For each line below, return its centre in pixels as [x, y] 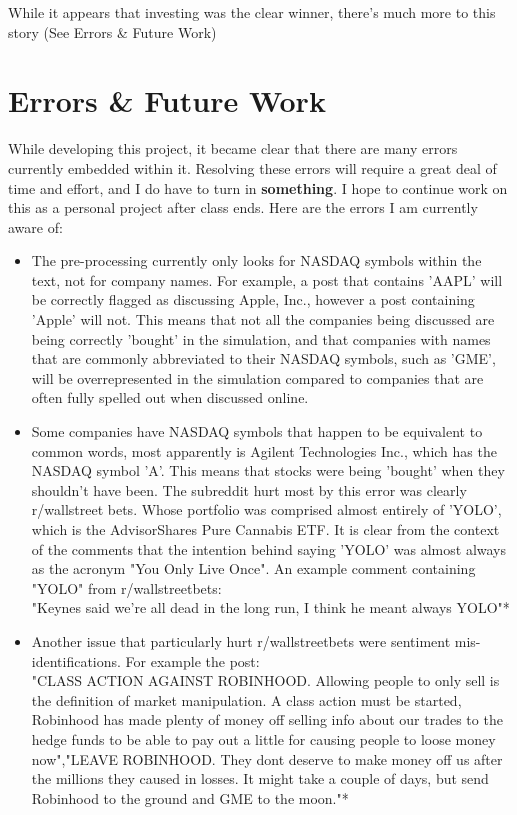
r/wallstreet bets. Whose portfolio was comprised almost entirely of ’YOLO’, [266, 509]
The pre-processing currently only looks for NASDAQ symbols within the [256, 260]
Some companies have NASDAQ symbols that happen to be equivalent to [257, 431]
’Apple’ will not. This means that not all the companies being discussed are [263, 319]
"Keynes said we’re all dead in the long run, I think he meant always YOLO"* [270, 607]
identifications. [76, 660]
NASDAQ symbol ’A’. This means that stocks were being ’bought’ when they [268, 470]
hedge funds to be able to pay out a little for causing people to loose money [263, 738]
